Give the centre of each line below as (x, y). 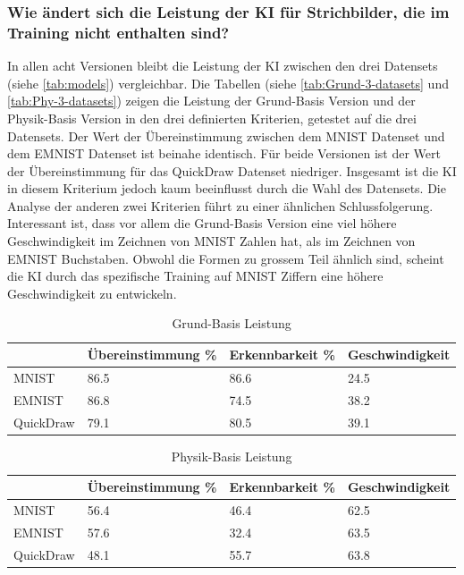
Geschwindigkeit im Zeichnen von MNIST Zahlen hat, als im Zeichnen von (211, 241)
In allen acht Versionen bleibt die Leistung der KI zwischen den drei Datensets (223, 66)
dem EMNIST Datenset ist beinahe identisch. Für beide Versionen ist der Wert (224, 153)
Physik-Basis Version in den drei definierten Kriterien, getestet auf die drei (212, 118)
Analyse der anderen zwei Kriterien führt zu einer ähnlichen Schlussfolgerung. (220, 205)
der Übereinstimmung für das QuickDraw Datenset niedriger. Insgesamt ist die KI (232, 170)
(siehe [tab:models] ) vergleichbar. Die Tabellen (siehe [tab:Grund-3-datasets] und (228, 83)
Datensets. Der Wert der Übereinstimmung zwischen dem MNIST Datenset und (226, 135)
